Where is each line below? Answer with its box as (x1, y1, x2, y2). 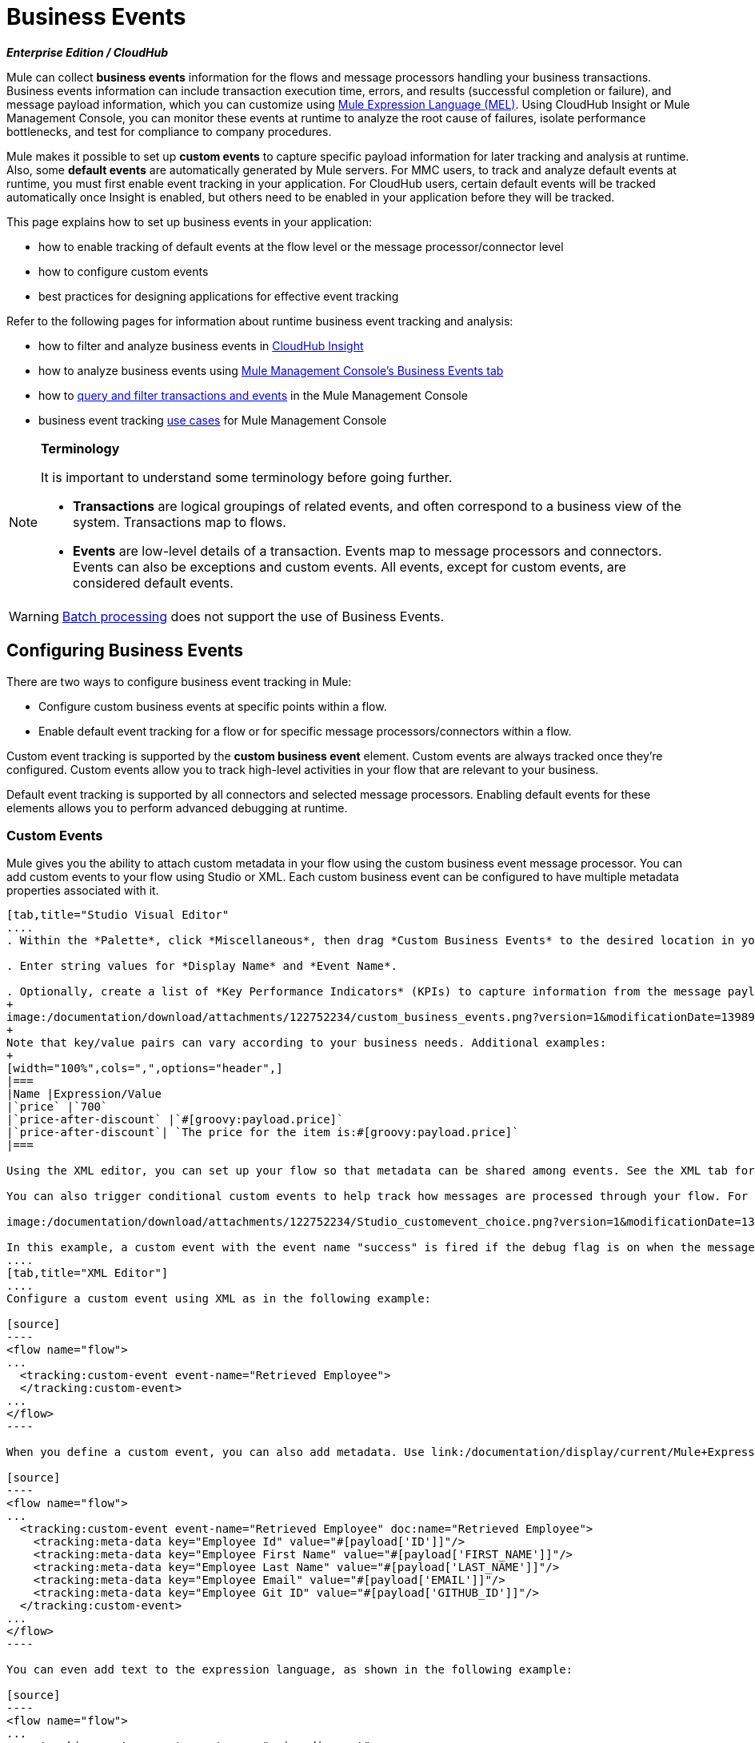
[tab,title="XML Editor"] (6, 1266, 169, 1280)
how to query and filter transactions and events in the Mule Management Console (38, 388, 468, 402)
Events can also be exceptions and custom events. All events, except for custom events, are (73, 558, 626, 575)
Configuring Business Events (6, 640, 244, 661)
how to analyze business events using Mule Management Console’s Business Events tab (38, 363, 504, 377)
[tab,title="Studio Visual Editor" (6, 908, 230, 922)
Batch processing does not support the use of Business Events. (62, 608, 445, 624)
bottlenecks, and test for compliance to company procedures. (6, 124, 332, 138)
